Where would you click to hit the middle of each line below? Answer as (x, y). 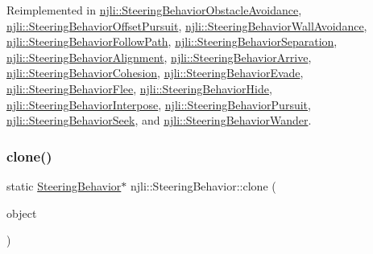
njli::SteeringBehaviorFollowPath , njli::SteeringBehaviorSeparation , (172, 41)
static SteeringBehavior (64, 185)
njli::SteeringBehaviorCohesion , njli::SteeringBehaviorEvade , (155, 73)
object (22, 213)
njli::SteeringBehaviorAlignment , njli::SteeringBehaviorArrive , (159, 57)
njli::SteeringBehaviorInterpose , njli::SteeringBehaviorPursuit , (159, 104)
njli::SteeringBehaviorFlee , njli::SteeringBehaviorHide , (139, 88)
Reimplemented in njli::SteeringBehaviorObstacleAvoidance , (154, 10)
